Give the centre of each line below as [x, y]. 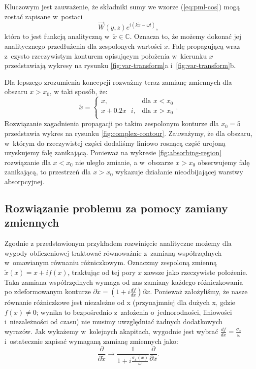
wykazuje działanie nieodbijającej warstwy [179, 172]
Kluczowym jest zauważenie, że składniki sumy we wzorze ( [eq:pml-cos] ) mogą [122, 6]
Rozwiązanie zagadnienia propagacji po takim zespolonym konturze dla [112, 123]
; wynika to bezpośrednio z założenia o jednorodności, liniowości [134, 312]
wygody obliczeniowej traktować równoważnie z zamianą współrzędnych [113, 252]
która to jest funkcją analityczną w [57, 36]
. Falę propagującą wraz [204, 46]
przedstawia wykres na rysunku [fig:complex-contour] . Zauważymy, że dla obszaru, [128, 133]
